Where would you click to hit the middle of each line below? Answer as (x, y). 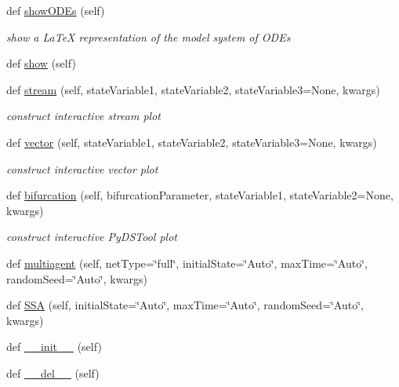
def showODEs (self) (56, 10)
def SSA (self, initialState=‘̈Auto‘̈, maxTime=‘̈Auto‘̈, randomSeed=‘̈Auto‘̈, (185, 305)
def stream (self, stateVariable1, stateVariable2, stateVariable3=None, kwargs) (193, 89)
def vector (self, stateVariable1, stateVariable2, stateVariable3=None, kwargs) (192, 142)
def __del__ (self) (53, 372)
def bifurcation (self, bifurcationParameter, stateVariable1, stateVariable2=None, (200, 195)
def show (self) (41, 63)
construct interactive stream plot (83, 116)
